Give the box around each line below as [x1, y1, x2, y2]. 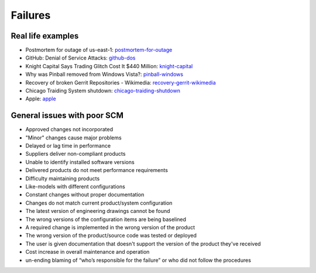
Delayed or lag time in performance [25, 142, 111, 149]
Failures [11, 9, 51, 22]
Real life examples [11, 31, 79, 41]
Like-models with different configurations [25, 183, 125, 190]
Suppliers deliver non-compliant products [25, 150, 126, 157]
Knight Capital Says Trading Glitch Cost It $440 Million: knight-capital [25, 62, 193, 69]
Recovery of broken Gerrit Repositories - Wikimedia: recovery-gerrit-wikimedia [25, 79, 216, 86]
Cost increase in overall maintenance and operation [25, 249, 150, 256]
